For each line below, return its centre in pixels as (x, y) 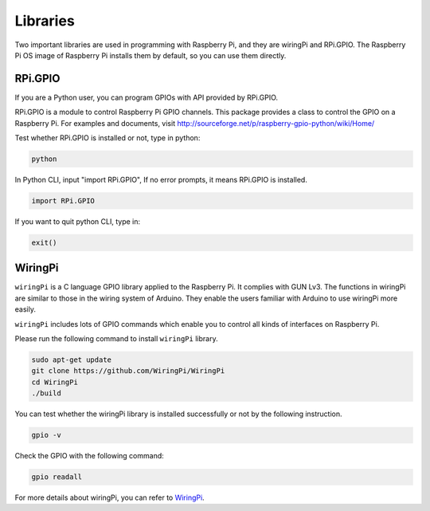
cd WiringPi (55, 382)
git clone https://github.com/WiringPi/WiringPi (128, 371)
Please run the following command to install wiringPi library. (116, 338)
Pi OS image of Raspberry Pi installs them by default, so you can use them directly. (150, 55)
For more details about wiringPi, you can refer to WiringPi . (109, 497)
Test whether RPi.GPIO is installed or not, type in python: (107, 138)
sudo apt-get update (71, 360)
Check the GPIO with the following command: (90, 456)
